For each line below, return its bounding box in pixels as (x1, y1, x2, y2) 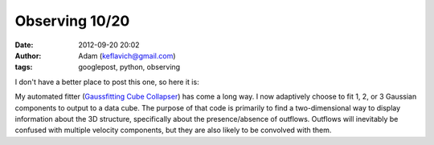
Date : (14, 40, 34, 50)
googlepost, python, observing (78, 62, 181, 72)
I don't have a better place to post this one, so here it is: (14, 77, 200, 87)
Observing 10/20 (14, 12, 130, 30)
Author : (14, 50, 42, 60)
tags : (14, 62, 33, 72)
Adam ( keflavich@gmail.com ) (78, 50, 176, 60)
